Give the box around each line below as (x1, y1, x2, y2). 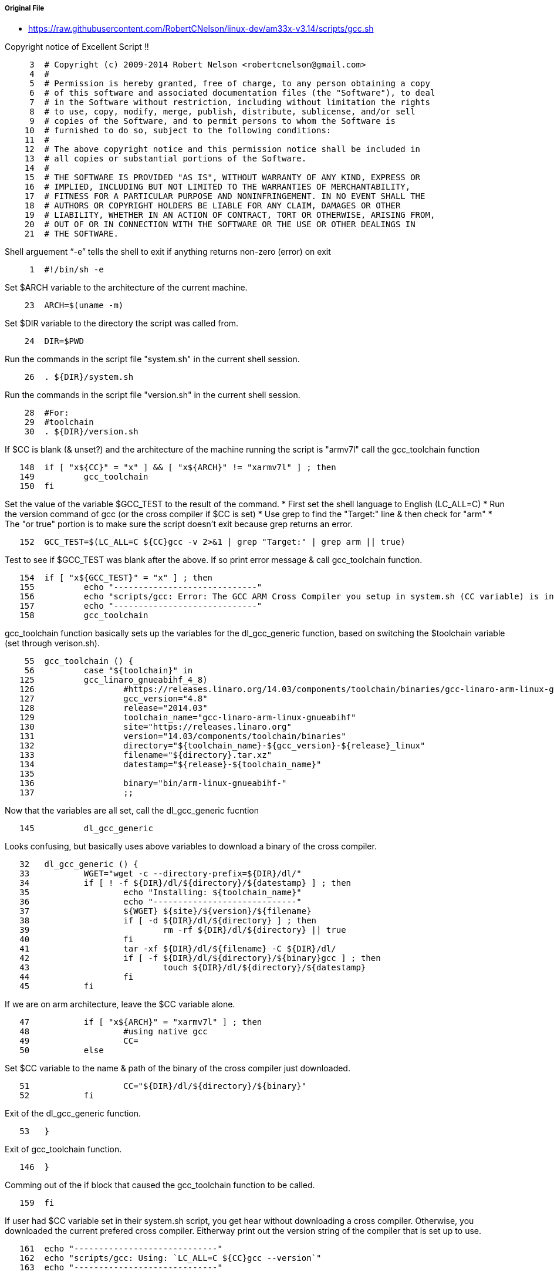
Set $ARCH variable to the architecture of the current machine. (5, 282, 248, 293)
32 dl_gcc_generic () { (19, 859, 138, 869)
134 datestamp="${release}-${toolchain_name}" (19, 760, 322, 770)
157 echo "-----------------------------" (19, 601, 262, 611)
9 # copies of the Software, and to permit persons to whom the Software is (29, 116, 396, 126)
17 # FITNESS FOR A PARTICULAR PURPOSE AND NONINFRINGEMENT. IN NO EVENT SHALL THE (24, 191, 425, 201)
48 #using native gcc (19, 1027, 208, 1037)
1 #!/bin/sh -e (29, 265, 104, 275)
